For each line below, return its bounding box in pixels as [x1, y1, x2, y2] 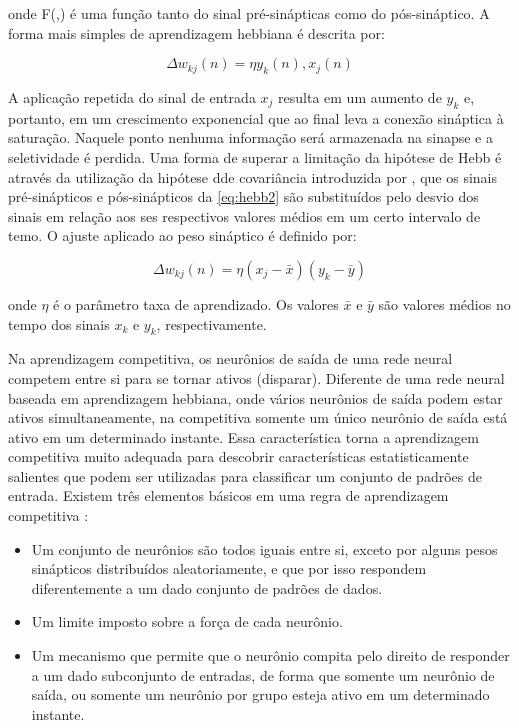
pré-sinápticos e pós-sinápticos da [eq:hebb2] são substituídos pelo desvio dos [8, 186, 479, 207]
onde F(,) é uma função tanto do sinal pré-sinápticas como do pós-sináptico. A [8, 3, 490, 23]
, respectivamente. [156, 313, 267, 334]
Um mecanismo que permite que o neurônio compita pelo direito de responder [31, 645, 510, 666]
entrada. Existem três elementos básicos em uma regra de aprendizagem [8, 485, 449, 506]
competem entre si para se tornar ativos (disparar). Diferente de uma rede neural [8, 367, 505, 388]
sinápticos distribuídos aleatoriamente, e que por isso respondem [31, 558, 427, 579]
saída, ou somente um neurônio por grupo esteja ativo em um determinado [31, 684, 490, 705]
